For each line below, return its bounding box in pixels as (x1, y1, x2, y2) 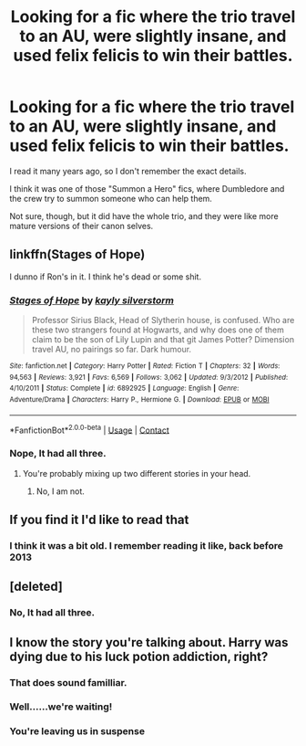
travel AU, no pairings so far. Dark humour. (31, 344, 192, 355)
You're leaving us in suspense (9, 725, 146, 738)
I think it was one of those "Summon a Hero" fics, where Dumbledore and (9, 183, 285, 194)
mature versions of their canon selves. (9, 220, 154, 231)
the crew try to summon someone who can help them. (9, 193, 212, 204)
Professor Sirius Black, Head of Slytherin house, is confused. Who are (31, 315, 295, 326)
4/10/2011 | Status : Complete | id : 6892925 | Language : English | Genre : (9, 384, 240, 394)
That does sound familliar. (9, 676, 127, 688)
